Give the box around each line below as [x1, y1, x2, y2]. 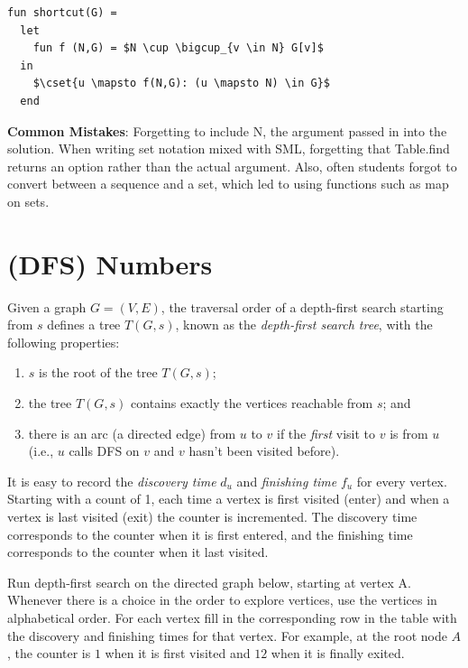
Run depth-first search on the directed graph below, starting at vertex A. [7, 572, 411, 591]
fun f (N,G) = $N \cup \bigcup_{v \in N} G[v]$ [32, 42, 324, 55]
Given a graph [7, 297, 87, 316]
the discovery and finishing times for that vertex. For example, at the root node [7, 626, 447, 645]
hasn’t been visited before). [188, 441, 340, 460]
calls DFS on [69, 441, 140, 460]
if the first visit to [276, 423, 376, 442]
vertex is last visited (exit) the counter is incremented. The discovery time [7, 507, 418, 525]
